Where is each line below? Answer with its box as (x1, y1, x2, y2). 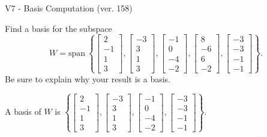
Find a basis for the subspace (5, 22, 112, 34)
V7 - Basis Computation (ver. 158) (5, 2, 133, 14)
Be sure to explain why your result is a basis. (5, 72, 171, 85)
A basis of (5, 105, 41, 118)
